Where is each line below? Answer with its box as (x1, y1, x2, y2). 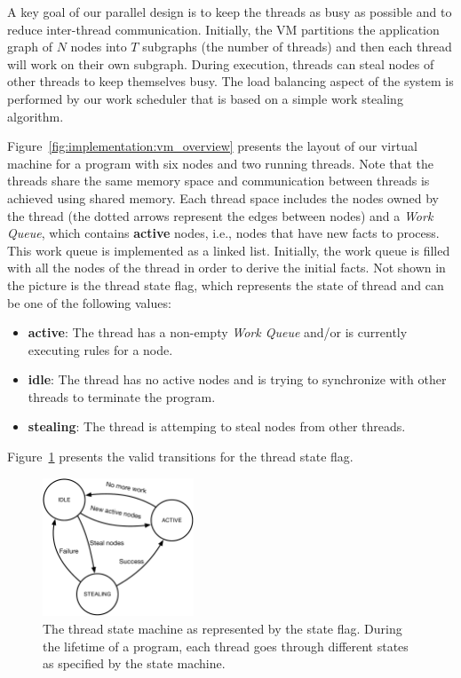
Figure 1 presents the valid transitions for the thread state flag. (7, 447, 354, 466)
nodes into (70, 37, 127, 56)
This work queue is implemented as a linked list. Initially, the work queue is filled (7, 240, 450, 259)
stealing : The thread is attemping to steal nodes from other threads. (28, 417, 406, 436)
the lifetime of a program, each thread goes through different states (43, 636, 409, 655)
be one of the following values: (7, 293, 171, 311)
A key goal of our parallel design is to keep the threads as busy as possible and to (7, 3, 452, 20)
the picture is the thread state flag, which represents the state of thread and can (7, 275, 444, 294)
